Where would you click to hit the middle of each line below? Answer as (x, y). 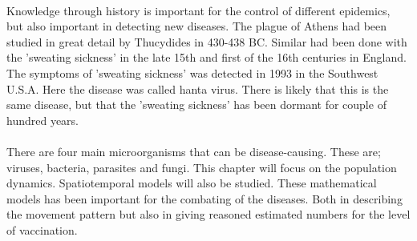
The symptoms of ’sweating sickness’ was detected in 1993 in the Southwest (192, 72)
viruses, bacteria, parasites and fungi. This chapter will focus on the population (202, 167)
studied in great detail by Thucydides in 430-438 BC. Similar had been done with (207, 41)
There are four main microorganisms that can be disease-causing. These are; (194, 151)
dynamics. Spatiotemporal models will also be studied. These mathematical (192, 183)
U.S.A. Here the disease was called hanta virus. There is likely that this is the (198, 88)
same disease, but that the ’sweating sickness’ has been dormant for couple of (196, 104)
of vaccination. (42, 229)
